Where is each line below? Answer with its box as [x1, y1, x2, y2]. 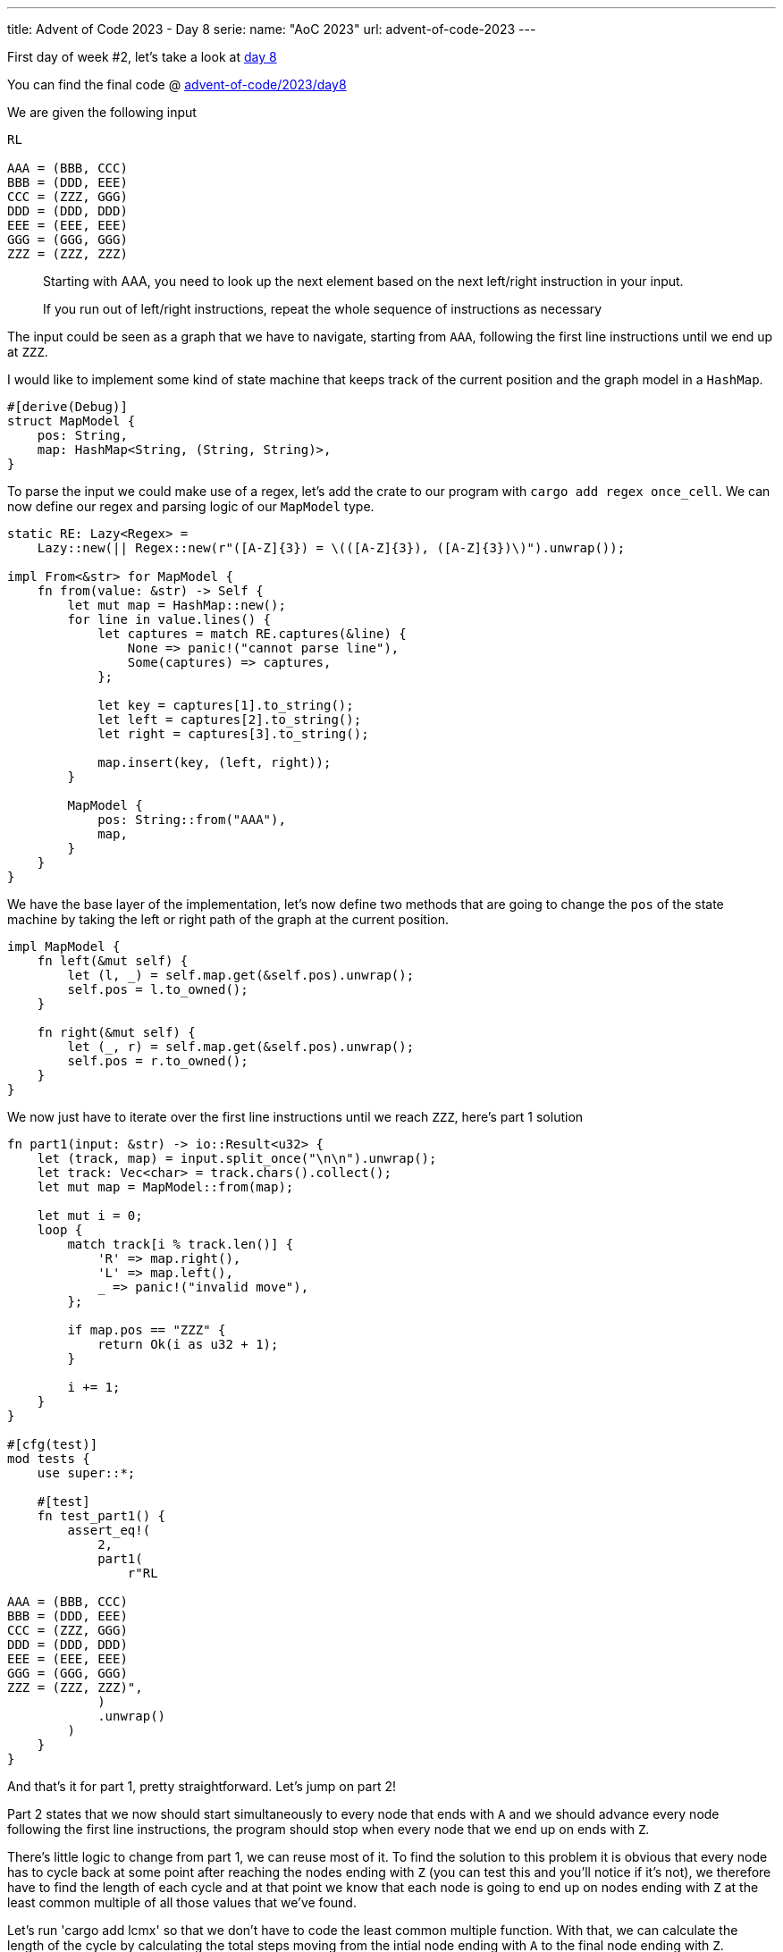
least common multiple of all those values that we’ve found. [7, 1895, 357, 1910]
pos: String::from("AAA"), [97, 812, 286, 827]
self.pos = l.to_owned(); [67, 982, 248, 997]
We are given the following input [7, 105, 197, 120]
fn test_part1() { [37, 1509, 166, 1523]
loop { [37, 1223, 83, 1237]
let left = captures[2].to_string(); [97, 712, 362, 727]
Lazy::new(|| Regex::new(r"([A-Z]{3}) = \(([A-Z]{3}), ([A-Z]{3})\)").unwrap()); [37, 541, 626, 555]
